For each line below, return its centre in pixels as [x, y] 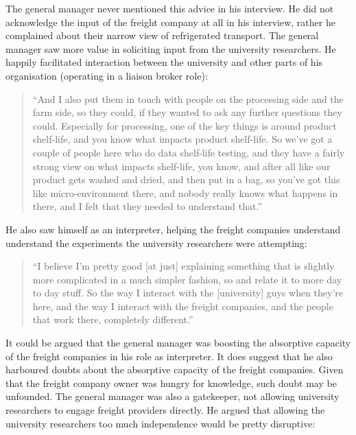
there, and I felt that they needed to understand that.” [147, 206]
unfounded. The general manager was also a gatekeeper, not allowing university [173, 396]
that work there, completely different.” [113, 319]
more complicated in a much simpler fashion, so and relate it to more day [187, 279]
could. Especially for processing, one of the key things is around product [185, 125]
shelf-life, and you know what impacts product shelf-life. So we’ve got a [182, 139]
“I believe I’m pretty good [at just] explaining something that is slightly [183, 266]
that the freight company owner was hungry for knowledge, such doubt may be [171, 383]
